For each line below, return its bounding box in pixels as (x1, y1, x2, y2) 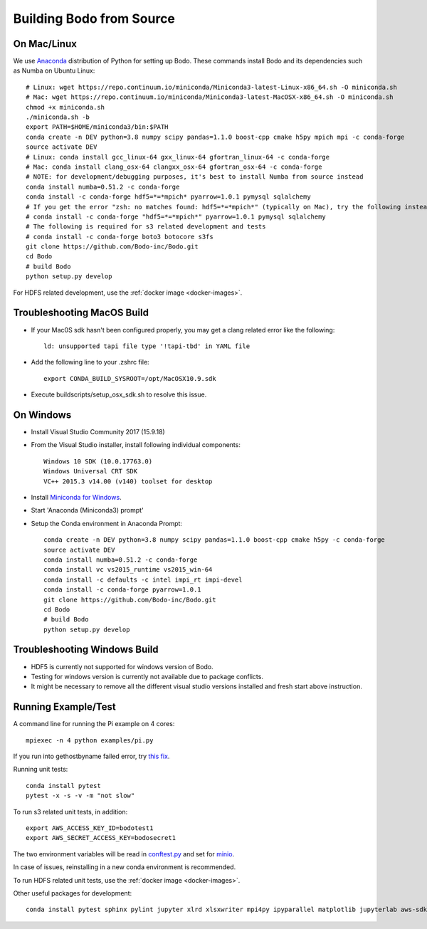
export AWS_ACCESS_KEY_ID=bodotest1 (26, 824, 154, 832)
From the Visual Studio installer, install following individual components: (31, 441, 241, 449)
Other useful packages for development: (13, 888, 132, 897)
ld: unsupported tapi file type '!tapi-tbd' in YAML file (43, 342, 251, 350)
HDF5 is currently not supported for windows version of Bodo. (31, 662, 213, 671)
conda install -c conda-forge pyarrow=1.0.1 (43, 586, 202, 594)
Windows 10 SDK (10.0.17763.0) (43, 457, 153, 466)
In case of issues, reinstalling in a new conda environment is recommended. (13, 863, 236, 871)
